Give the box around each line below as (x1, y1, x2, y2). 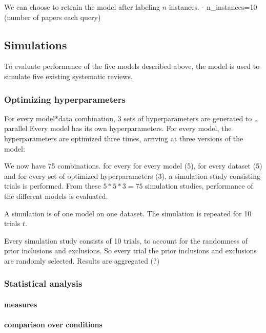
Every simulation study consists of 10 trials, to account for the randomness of (4, 235, 248, 246)
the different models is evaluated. (4, 190, 108, 201)
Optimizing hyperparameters (4, 92, 126, 105)
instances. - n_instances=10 (169, 2, 257, 12)
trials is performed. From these (4, 180, 101, 191)
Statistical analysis (4, 277, 83, 290)
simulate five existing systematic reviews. (4, 70, 133, 81)
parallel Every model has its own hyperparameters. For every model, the (4, 123, 232, 134)
